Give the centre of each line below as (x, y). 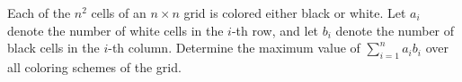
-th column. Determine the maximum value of (234, 48)
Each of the (39, 12)
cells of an (119, 12)
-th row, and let (275, 30)
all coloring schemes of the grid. (94, 66)
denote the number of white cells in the (115, 30)
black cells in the (53, 48)
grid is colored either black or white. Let (295, 12)
